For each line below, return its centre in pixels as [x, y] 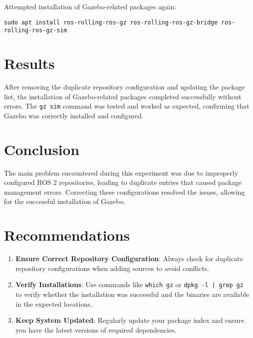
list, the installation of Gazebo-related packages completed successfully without [123, 96]
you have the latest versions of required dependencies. [96, 329]
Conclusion [42, 149]
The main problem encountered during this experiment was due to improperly [121, 172]
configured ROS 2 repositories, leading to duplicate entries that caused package [123, 182]
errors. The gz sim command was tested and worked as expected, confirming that [127, 106]
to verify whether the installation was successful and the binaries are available [132, 294]
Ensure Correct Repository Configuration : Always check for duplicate [129, 259]
